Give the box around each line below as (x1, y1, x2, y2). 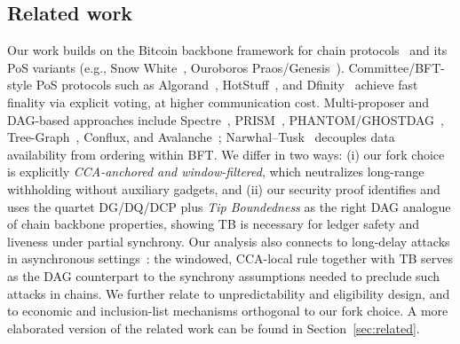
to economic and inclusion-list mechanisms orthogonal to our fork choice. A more (7, 301, 448, 320)
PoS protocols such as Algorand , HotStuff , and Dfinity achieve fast (36, 75, 418, 94)
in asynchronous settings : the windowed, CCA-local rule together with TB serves (7, 249, 454, 268)
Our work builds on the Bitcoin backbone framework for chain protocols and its (7, 41, 448, 59)
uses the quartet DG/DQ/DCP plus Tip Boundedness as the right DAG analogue (7, 197, 451, 215)
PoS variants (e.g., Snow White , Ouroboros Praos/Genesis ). (7, 58, 345, 76)
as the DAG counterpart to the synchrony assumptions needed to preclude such (7, 266, 440, 285)
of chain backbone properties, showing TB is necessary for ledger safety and (7, 215, 420, 233)
